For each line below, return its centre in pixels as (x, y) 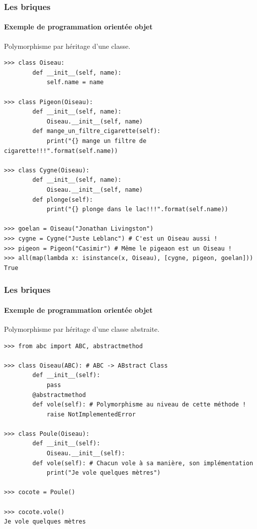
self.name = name (75, 82)
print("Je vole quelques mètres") (103, 473)
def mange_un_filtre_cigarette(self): (96, 131)
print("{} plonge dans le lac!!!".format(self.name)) (137, 209)
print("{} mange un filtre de (96, 141)
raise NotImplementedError (91, 414)
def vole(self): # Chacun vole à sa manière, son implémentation (143, 463)
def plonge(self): (63, 199)
